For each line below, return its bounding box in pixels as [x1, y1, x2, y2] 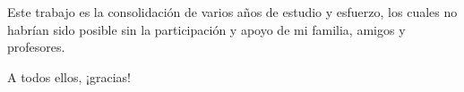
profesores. [7, 38, 65, 56]
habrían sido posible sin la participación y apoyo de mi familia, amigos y [7, 20, 406, 38]
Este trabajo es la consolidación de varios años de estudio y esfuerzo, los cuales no [7, 3, 458, 21]
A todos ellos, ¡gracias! [7, 67, 131, 86]
